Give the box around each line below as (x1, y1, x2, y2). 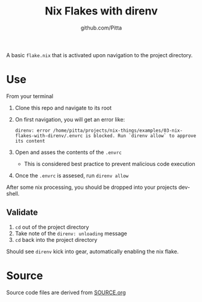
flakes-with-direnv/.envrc (14, 132, 83, 139)
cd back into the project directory (14, 236, 98, 243)
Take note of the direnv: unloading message (14, 230, 128, 237)
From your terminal (6, 92, 54, 100)
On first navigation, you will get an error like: (14, 116, 125, 123)
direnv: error (14, 128, 51, 134)
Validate (6, 208, 38, 218)
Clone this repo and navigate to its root (14, 104, 112, 111)
